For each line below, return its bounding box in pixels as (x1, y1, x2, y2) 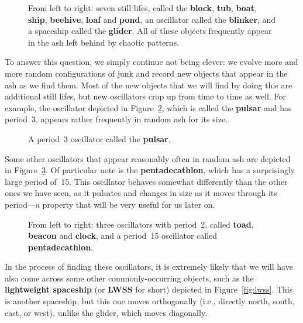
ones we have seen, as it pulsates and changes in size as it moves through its (5, 187, 277, 199)
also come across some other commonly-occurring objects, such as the (5, 272, 254, 284)
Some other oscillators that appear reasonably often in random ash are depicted (5, 152, 291, 164)
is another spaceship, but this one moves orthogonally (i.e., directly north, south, (5, 295, 295, 307)
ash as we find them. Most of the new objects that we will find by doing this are (5, 78, 292, 91)
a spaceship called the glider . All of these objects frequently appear (28, 25, 272, 37)
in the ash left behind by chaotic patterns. (28, 36, 180, 48)
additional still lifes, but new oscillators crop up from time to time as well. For (5, 90, 287, 102)
